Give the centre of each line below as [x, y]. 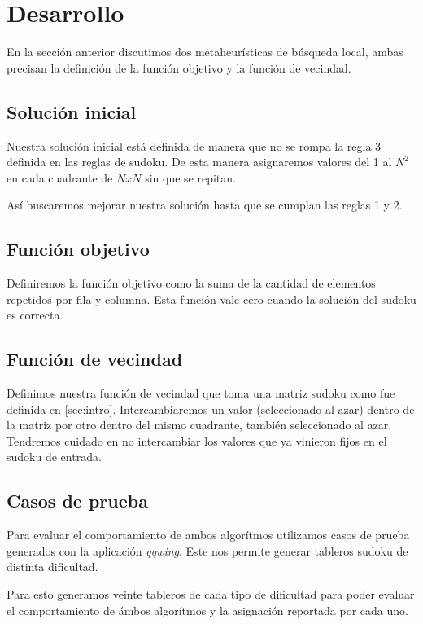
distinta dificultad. [52, 567]
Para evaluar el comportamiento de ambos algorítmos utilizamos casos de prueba [208, 535]
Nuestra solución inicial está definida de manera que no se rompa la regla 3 [194, 145]
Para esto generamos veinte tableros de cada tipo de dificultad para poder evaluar [211, 594]
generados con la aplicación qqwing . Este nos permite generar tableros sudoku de [207, 550]
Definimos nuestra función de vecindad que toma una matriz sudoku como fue [201, 393]
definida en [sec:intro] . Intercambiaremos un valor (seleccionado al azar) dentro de [211, 409]
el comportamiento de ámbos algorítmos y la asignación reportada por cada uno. [207, 610]
